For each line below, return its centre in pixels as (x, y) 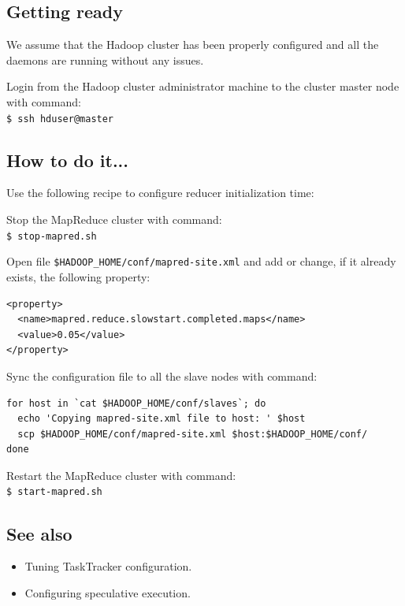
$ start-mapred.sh (54, 492)
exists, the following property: (78, 276)
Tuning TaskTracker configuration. (108, 566)
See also (39, 533)
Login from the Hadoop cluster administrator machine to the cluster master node (203, 86)
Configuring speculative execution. (108, 592)
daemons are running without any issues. (105, 59)
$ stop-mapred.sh (52, 236)
